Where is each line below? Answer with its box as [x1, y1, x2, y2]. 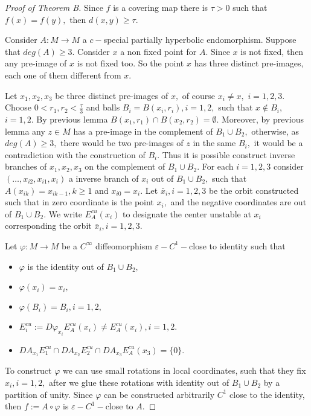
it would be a [254, 136, 303, 149]
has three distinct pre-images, [194, 57, 304, 69]
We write [48, 207, 82, 220]
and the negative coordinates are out [170, 196, 307, 208]
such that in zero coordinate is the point [5, 196, 154, 208]
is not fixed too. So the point [77, 57, 184, 69]
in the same [193, 136, 236, 149]
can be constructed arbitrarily [104, 388, 215, 400]
